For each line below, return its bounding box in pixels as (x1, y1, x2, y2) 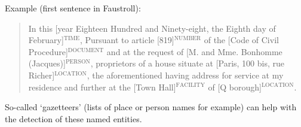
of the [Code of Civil (204, 34, 279, 46)
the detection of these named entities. (5, 112, 142, 125)
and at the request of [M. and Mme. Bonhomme (106, 45, 282, 58)
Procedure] (28, 45, 68, 58)
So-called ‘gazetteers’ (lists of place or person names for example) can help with (5, 101, 297, 113)
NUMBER (174, 35, 201, 42)
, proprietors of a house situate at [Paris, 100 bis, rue (90, 57, 285, 69)
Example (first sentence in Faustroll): (5, 2, 141, 14)
